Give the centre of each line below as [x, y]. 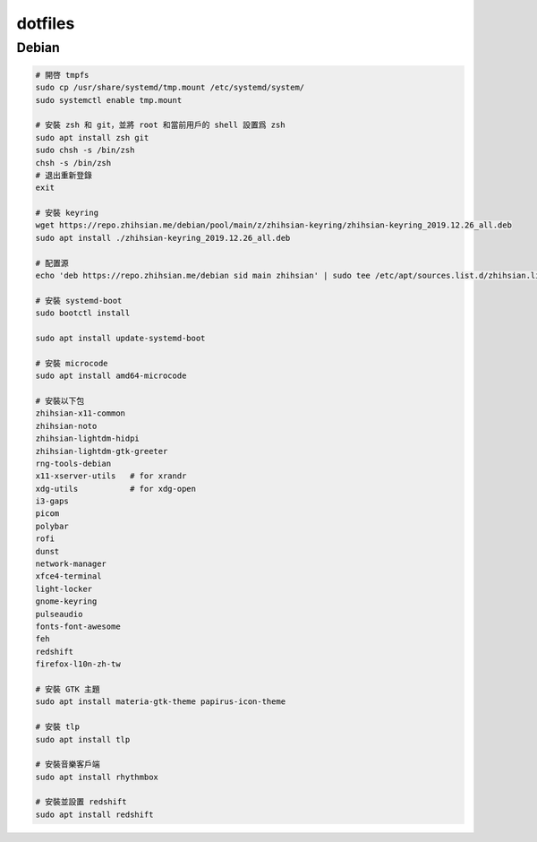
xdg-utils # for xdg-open [116, 489]
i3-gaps [52, 501]
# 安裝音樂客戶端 [68, 765]
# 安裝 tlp [58, 727]
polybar [52, 526]
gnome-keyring [66, 601]
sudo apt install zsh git [92, 137]
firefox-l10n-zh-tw [78, 664]
